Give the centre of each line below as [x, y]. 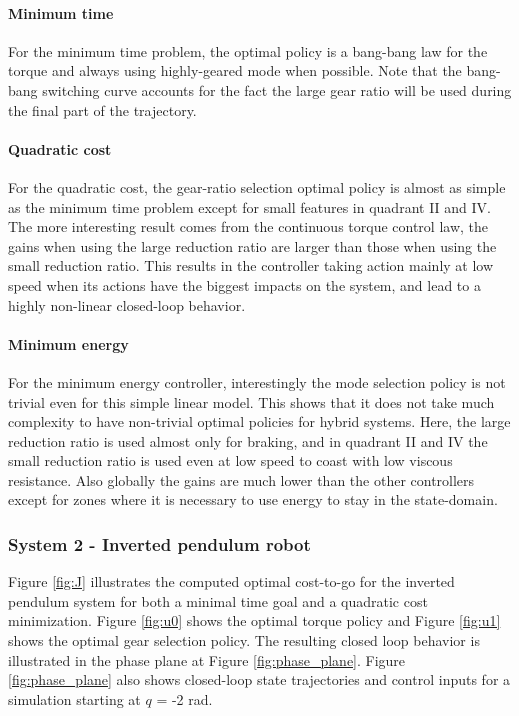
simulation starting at [74, 698]
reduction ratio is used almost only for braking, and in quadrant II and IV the [248, 440]
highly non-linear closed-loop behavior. [127, 304]
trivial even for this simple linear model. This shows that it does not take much [251, 401]
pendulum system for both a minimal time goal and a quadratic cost [218, 600]
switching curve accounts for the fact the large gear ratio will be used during [277, 89]
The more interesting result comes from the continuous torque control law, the [248, 226]
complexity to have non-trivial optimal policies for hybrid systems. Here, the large [259, 421]
